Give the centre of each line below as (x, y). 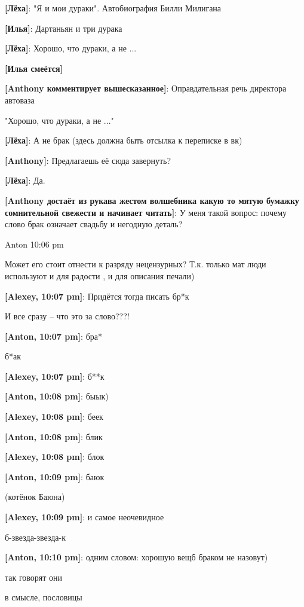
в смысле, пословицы (44, 597)
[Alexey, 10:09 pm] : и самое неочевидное (85, 517)
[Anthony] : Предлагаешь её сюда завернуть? (88, 160)
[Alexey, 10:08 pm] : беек (54, 417)
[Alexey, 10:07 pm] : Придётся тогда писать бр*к (97, 296)
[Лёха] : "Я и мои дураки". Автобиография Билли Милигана (113, 8)
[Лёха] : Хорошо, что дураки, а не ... (71, 48)
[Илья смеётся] (34, 68)
